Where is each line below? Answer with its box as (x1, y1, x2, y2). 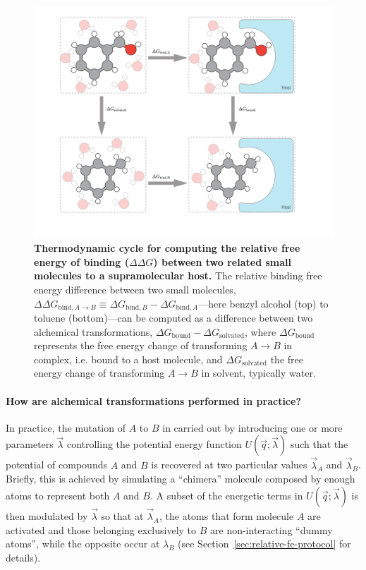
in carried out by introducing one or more (162, 420, 343, 435)
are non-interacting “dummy (210, 522, 333, 537)
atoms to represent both (6, 487, 110, 502)
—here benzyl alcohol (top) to (198, 296, 329, 310)
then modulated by (6, 509, 88, 523)
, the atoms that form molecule (159, 509, 294, 523)
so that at (101, 509, 144, 523)
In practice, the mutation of (6, 420, 126, 435)
